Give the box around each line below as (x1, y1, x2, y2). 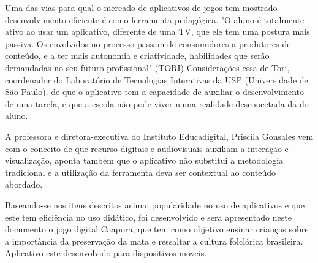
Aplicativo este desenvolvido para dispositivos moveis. (5, 246, 207, 259)
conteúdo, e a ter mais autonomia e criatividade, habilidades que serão (5, 49, 270, 62)
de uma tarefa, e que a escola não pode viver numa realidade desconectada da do (5, 97, 309, 110)
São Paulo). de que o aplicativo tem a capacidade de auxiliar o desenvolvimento (5, 85, 304, 98)
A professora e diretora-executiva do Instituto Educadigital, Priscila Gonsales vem (5, 129, 314, 142)
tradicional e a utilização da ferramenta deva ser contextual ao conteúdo (5, 166, 276, 178)
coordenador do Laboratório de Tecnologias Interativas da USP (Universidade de (5, 73, 308, 86)
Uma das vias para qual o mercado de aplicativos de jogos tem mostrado (5, 1, 278, 13)
